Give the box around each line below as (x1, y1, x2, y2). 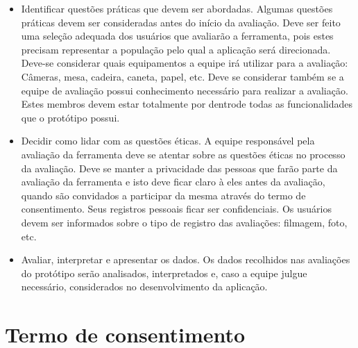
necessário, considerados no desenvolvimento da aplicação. (21, 279, 268, 294)
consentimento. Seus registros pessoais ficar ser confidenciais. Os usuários (21, 201, 332, 216)
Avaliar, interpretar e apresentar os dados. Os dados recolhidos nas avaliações (21, 252, 350, 267)
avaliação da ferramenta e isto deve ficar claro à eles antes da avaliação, (21, 174, 325, 189)
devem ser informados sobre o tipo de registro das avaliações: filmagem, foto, (21, 215, 348, 229)
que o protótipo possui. (21, 110, 120, 124)
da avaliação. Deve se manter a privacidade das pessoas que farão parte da (21, 160, 338, 175)
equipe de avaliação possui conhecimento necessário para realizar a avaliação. (21, 83, 348, 97)
